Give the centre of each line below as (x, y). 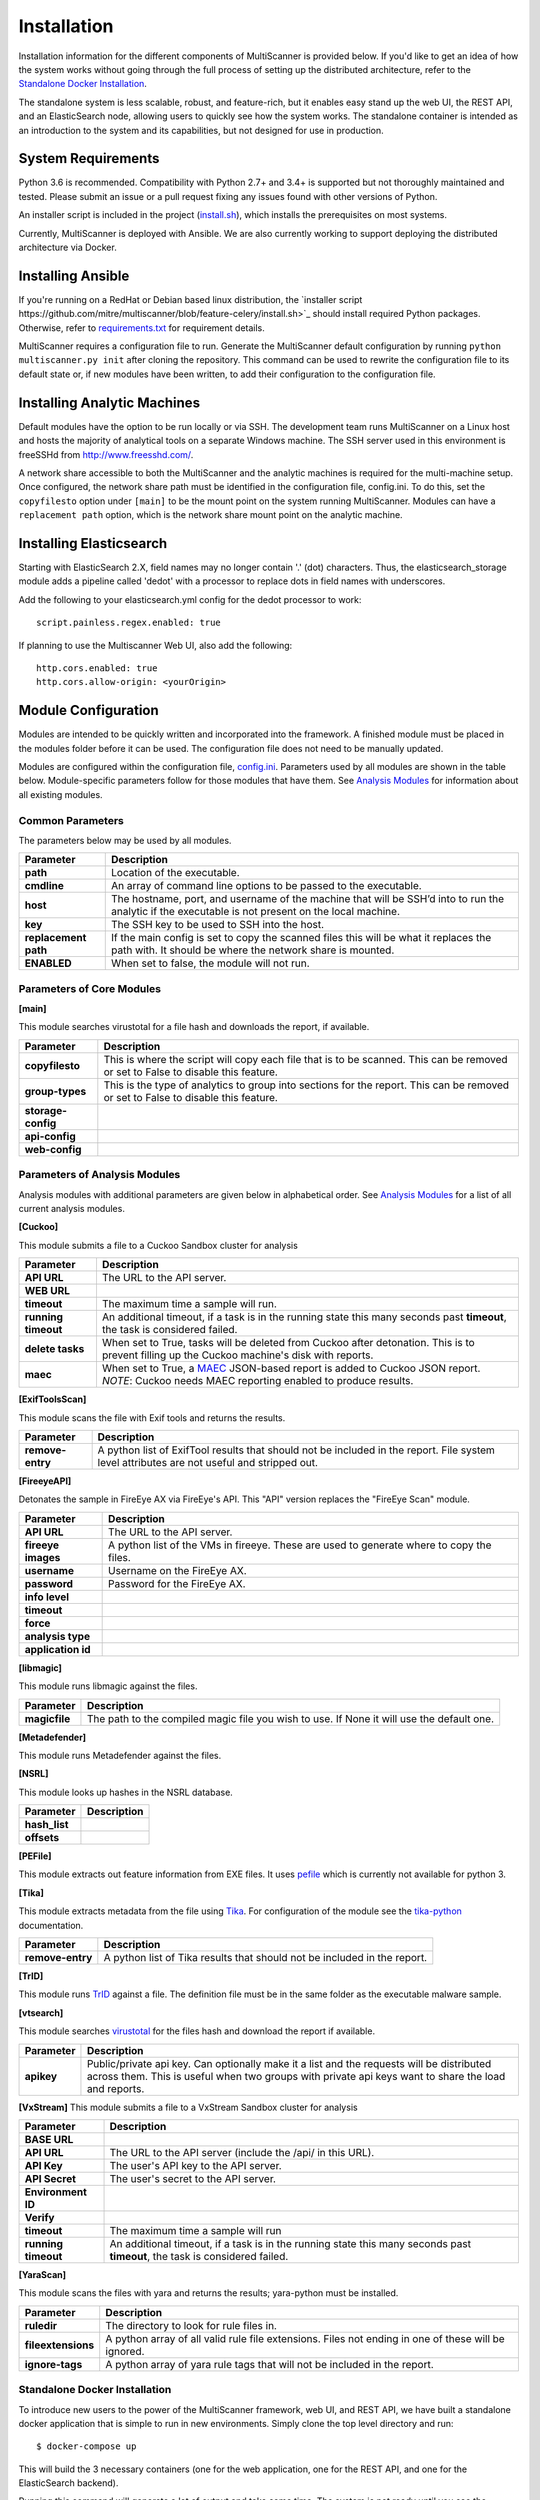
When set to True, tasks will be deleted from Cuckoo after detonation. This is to (288, 1343)
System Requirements (89, 158)
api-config (50, 1136)
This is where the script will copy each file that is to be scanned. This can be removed (306, 1059)
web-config (53, 1149)
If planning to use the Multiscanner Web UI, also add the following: (155, 645)
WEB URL (47, 1291)
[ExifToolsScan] (52, 1399)
